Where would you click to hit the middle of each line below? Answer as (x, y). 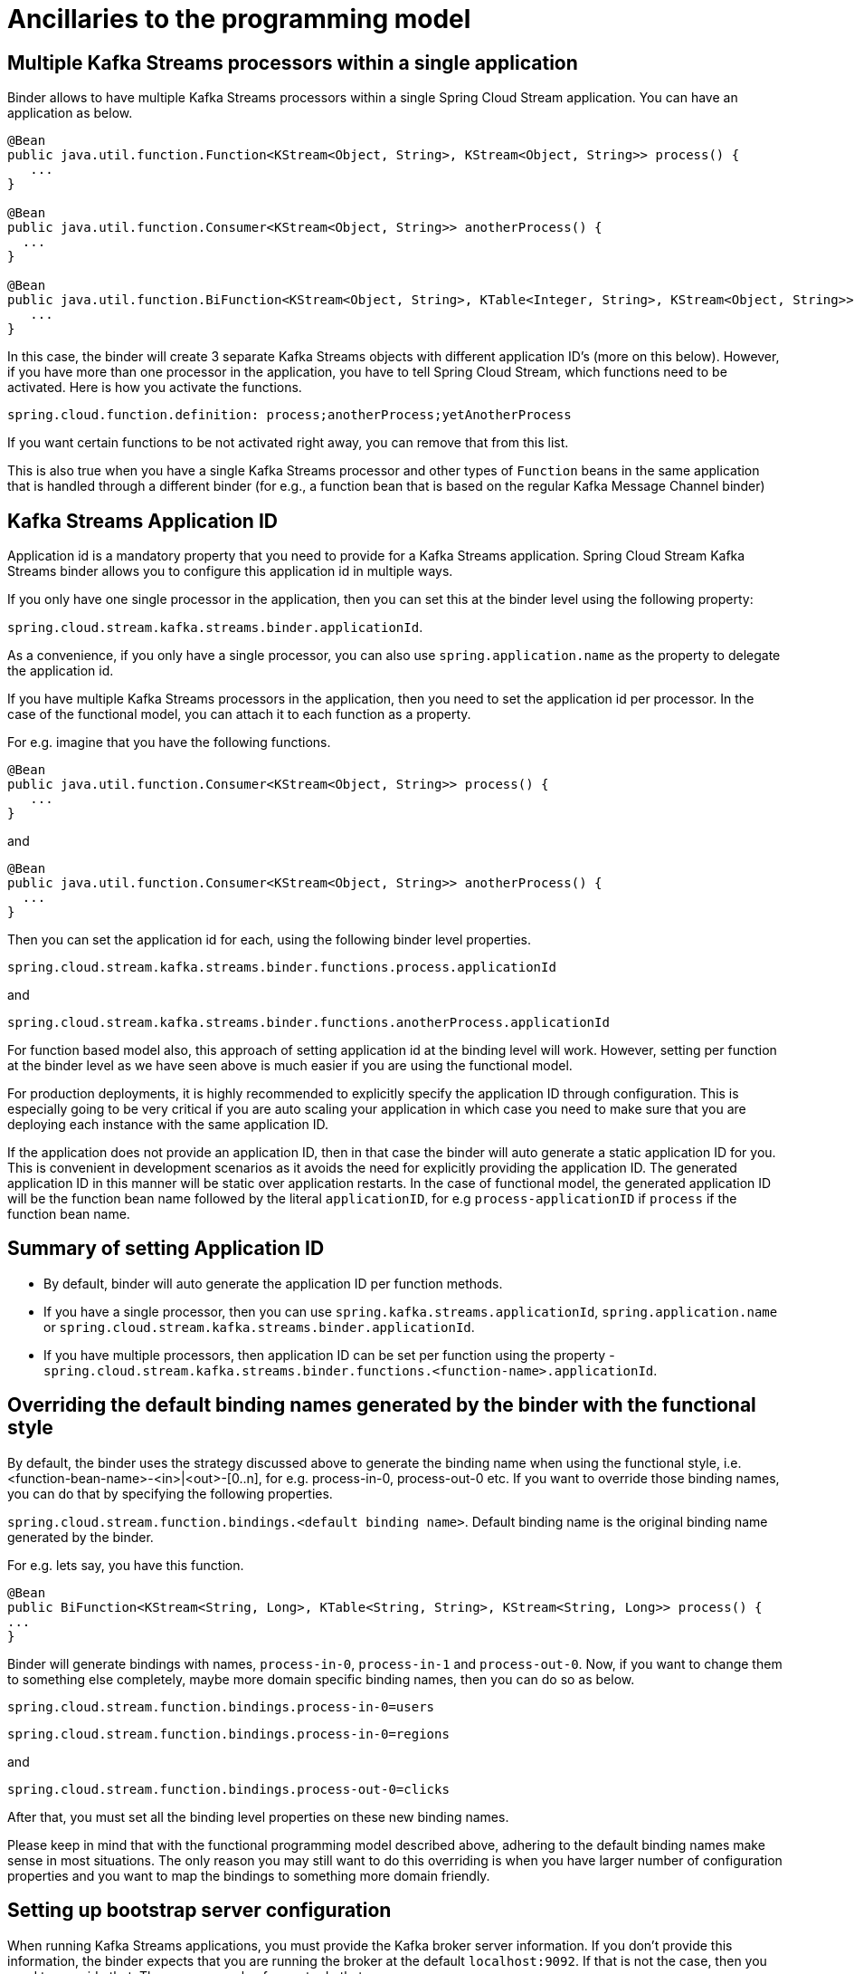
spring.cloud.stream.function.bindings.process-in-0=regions (228, 1734)
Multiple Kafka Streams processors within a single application (293, 62)
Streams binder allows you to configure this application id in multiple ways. (230, 571)
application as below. (70, 113)
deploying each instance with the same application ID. (168, 1125)
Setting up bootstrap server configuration (199, 1911)
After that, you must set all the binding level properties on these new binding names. (258, 1816)
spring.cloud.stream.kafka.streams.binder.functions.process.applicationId (282, 968)
